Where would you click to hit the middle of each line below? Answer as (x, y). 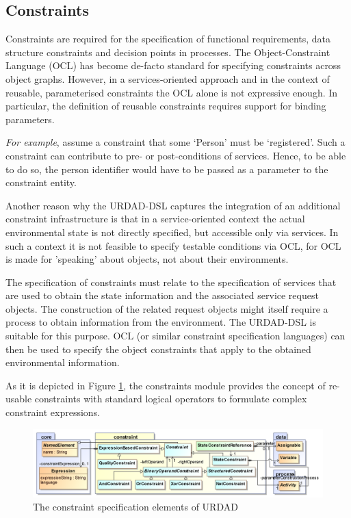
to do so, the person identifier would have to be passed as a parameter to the (167, 169)
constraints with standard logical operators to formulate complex (171, 399)
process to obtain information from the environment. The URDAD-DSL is (161, 322)
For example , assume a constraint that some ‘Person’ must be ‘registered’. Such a (175, 142)
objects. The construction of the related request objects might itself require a (167, 308)
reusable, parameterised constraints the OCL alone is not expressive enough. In (172, 92)
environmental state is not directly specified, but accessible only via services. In (172, 232)
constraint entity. (41, 182)
